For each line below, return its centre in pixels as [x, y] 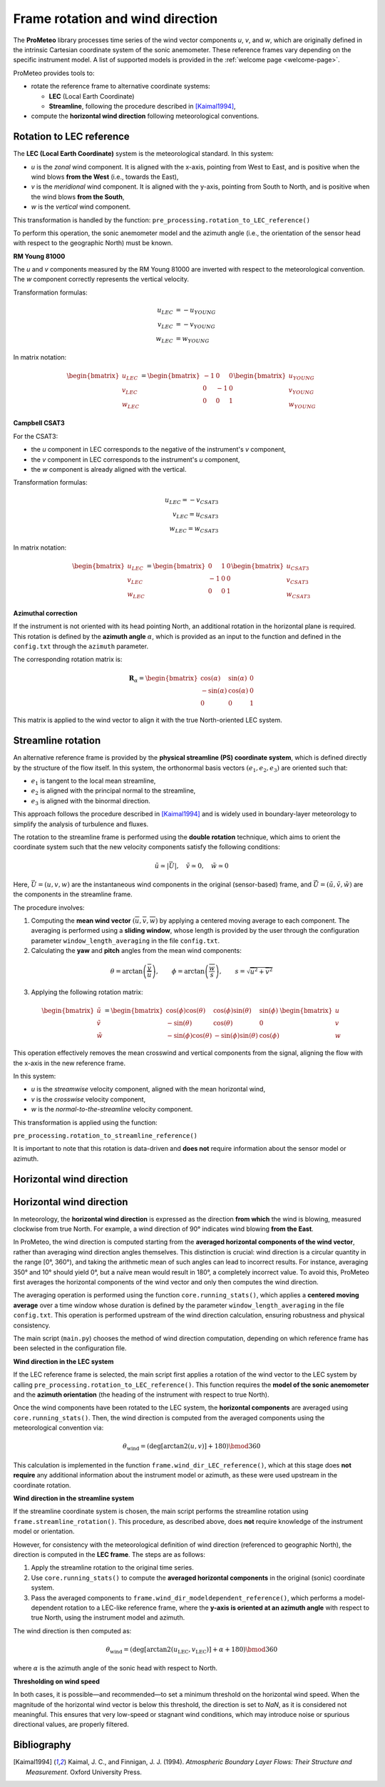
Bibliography [42, 1745]
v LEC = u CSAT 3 [195, 515]
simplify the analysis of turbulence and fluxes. [81, 824]
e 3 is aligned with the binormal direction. [91, 802]
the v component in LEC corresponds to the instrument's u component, [135, 459]
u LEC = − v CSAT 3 [192, 501]
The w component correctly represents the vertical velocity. [101, 279]
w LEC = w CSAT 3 [194, 529]
